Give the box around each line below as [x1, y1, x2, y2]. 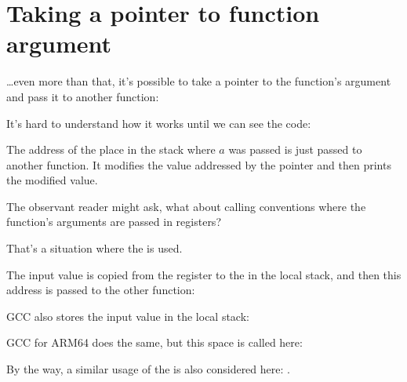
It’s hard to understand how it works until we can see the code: [6, 115, 311, 131]
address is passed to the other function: [6, 282, 195, 298]
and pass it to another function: [6, 88, 159, 104]
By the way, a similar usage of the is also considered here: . [6, 361, 290, 377]
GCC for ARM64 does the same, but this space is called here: [6, 334, 303, 351]
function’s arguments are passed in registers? [6, 213, 221, 230]
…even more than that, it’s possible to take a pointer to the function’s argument [6, 73, 391, 89]
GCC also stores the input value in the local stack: [6, 307, 249, 324]
